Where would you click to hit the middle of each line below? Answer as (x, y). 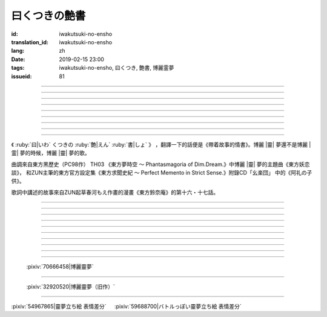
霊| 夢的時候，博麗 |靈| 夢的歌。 (51, 153)
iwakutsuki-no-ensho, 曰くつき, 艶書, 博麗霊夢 (117, 68)
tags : (18, 68)
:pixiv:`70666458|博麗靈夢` (60, 267)
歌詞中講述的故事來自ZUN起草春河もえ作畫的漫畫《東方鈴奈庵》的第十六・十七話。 (115, 192)
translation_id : (30, 42)
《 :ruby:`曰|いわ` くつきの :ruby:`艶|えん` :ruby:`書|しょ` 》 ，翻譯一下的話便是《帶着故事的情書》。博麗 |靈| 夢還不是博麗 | (161, 144)
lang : (18, 51)
